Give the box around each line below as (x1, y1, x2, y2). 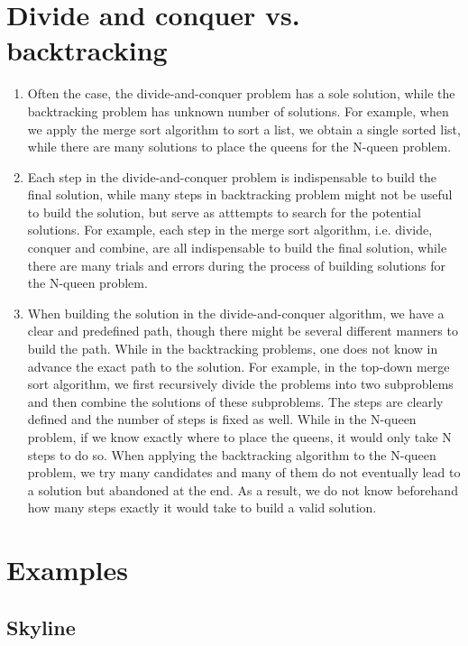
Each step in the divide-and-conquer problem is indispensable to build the (27, 167, 437, 186)
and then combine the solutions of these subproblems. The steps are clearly (27, 392, 444, 411)
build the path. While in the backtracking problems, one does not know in (27, 339, 438, 358)
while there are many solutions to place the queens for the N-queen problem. (27, 137, 452, 156)
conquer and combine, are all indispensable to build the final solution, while (27, 238, 447, 257)
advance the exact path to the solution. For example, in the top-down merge (27, 356, 450, 375)
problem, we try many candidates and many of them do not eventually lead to (27, 463, 461, 482)
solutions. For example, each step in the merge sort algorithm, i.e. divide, (27, 220, 433, 239)
